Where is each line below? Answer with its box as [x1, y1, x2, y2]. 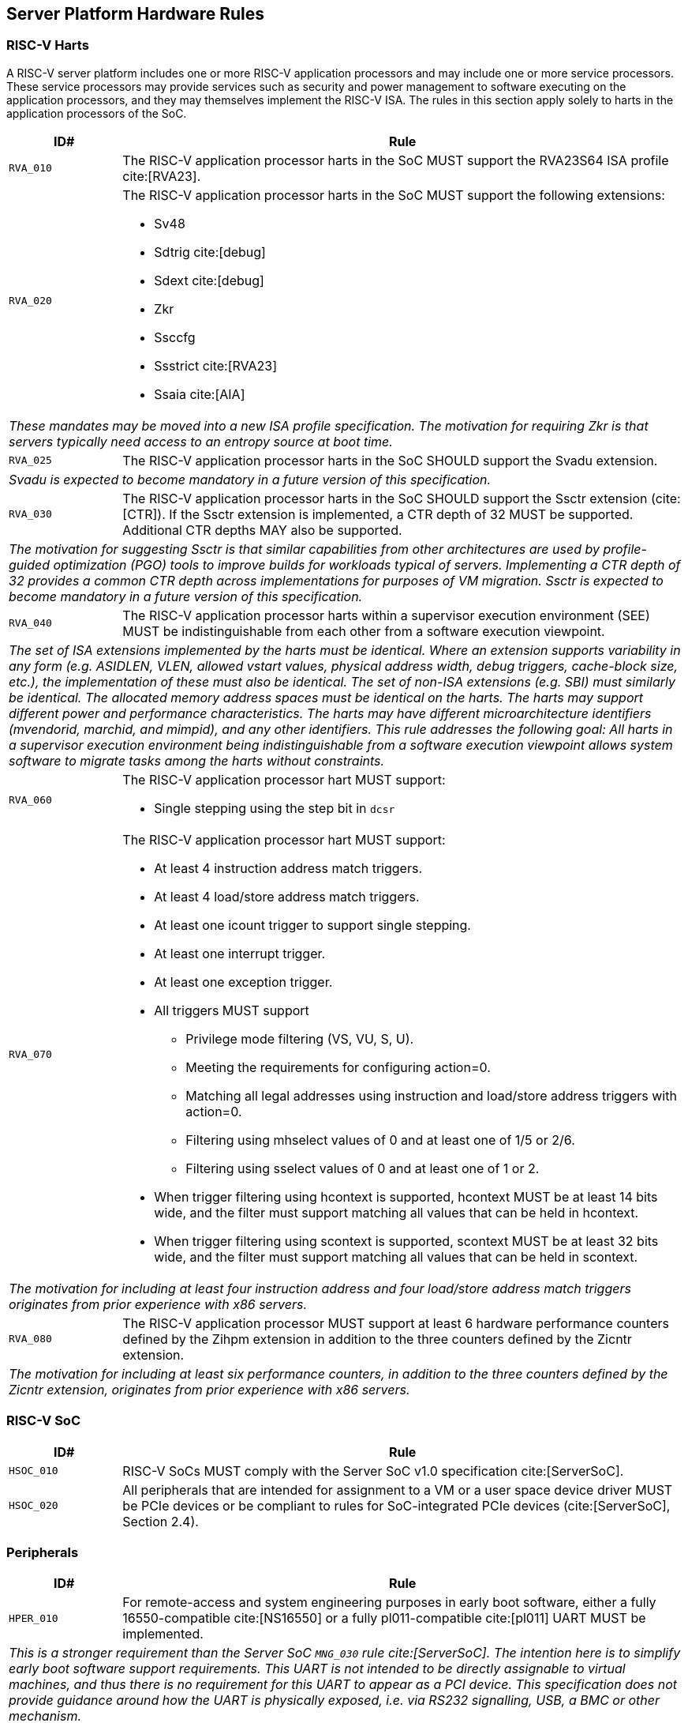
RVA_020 [9, 295, 52, 307]
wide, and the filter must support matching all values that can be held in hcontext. [154, 1204, 639, 1221]
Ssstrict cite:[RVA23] [154, 357, 278, 374]
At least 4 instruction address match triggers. [154, 860, 422, 876]
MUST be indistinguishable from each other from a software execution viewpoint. [122, 623, 605, 639]
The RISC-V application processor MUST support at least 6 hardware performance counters [122, 1315, 669, 1331]
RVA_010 [9, 162, 52, 175]
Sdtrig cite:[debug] [154, 243, 266, 260]
